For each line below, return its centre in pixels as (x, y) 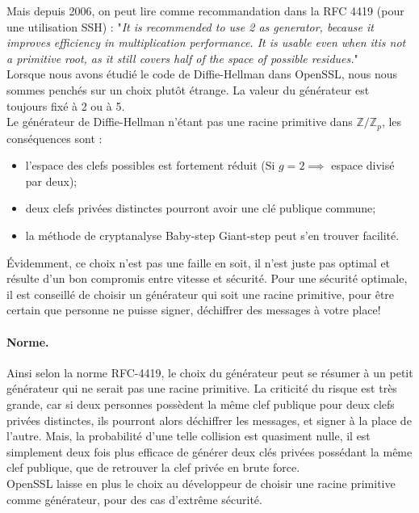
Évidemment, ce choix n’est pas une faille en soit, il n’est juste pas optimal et (199, 262)
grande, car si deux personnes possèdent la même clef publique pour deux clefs (201, 404)
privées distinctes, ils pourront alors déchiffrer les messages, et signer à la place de (209, 420)
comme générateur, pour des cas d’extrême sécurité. (134, 499)
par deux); (51, 181)
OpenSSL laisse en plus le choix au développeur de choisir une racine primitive (201, 483)
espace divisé (363, 165)
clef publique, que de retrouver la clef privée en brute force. (153, 467)
